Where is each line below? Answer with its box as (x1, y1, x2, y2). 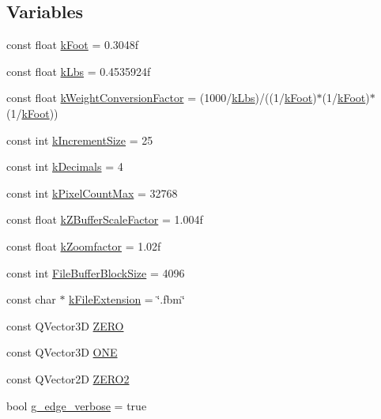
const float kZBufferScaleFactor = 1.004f (6, 211, 203, 228)
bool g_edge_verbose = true (6, 397, 147, 413)
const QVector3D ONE (6, 344, 118, 360)
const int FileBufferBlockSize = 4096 (6, 264, 185, 281)
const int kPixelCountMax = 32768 (6, 184, 178, 201)
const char (6, 291, 56, 308)
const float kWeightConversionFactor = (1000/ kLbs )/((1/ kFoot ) (6, 89, 317, 106)
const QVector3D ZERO (6, 317, 124, 334)
